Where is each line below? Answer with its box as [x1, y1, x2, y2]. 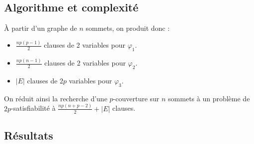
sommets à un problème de [168, 93, 250, 103]
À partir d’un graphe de [4, 23, 77, 33]
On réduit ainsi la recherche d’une [4, 93, 107, 103]
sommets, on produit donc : [85, 23, 170, 33]
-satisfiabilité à [11, 103, 56, 113]
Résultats [4, 127, 53, 143]
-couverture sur [113, 93, 160, 103]
